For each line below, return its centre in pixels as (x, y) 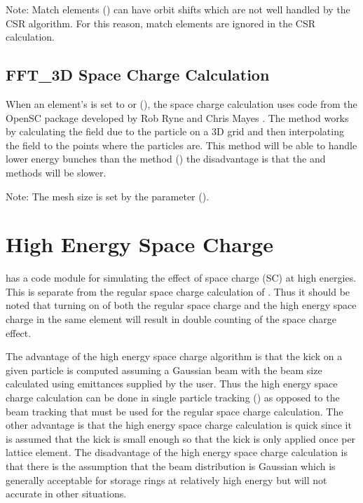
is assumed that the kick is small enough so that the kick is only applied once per (181, 438)
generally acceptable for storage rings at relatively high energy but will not (166, 480)
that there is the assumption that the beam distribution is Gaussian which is (171, 466)
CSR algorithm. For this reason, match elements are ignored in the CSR (160, 23)
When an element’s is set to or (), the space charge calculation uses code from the (181, 103)
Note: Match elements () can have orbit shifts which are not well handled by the (178, 9)
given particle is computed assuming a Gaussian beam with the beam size (164, 370)
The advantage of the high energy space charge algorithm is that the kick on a (174, 356)
